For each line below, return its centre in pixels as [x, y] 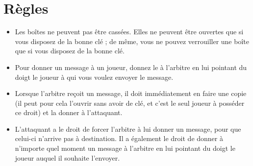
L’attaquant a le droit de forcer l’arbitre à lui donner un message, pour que [128, 129]
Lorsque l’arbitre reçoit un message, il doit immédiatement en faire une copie [131, 93]
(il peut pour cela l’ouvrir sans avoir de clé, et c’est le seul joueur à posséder [130, 103]
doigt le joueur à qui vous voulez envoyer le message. [94, 77]
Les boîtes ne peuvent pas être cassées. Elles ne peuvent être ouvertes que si [129, 32]
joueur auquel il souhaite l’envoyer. [67, 157]
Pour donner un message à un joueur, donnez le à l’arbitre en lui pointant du [131, 67]
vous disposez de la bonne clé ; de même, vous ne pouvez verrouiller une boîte [132, 41]
